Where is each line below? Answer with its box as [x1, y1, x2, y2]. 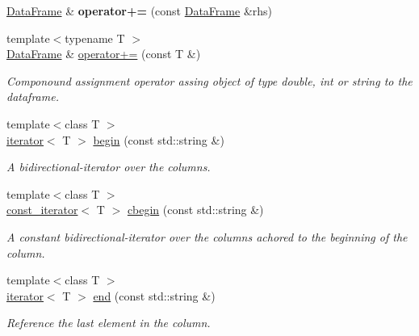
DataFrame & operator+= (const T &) [6, 45, 201, 62]
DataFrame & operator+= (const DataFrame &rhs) [6, 2, 273, 19]
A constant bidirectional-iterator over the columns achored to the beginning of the [6, 228, 408, 245]
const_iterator [6, 201, 78, 218]
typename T [65, 29, 125, 46]
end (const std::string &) [93, 287, 216, 304]
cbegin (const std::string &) [127, 201, 264, 218]
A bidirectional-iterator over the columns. [6, 158, 211, 175]
